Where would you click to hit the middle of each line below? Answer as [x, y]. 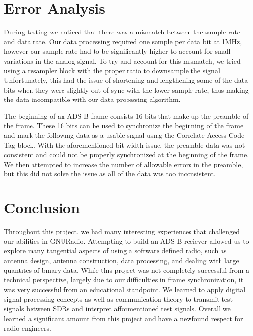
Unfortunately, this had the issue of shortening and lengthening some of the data [126, 80]
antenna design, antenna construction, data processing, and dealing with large [122, 260]
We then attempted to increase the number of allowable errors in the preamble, [124, 164]
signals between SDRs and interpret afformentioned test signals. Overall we [117, 308]
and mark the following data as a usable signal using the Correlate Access [115, 135]
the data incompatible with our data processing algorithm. [92, 99]
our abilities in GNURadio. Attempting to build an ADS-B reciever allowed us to [126, 241]
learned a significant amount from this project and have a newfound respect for [124, 318]
